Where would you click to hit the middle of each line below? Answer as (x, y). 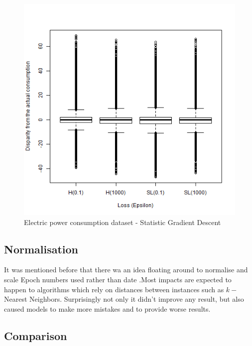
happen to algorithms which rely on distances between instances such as (114, 289)
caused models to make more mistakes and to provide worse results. (107, 308)
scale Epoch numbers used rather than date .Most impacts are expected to (118, 279)
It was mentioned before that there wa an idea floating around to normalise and (126, 270)
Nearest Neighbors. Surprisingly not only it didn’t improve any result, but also (124, 299)
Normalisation (41, 249)
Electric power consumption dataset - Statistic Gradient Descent (123, 222)
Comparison (36, 335)
